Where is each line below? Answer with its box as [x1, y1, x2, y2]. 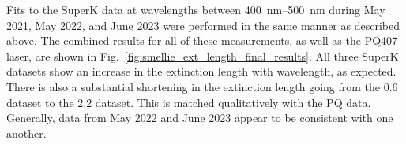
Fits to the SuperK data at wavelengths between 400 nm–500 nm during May [6, 2, 385, 17]
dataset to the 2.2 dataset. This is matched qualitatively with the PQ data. [6, 94, 371, 110]
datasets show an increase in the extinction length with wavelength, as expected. [6, 63, 397, 79]
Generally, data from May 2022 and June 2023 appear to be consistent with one [6, 109, 393, 126]
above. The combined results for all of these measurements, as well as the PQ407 [6, 32, 398, 49]
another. [6, 124, 47, 141]
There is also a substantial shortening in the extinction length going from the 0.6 [6, 78, 398, 94]
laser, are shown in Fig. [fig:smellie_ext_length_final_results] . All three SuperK [6, 47, 399, 64]
